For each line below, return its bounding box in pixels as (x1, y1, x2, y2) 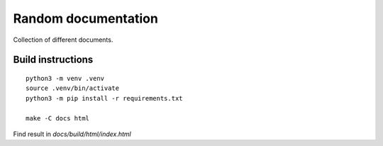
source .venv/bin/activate (26, 84, 120, 92)
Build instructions (13, 54, 94, 66)
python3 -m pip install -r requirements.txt (26, 94, 184, 102)
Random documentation (13, 11, 159, 26)
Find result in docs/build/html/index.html (13, 130, 131, 138)
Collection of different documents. (13, 35, 113, 44)
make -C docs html (26, 114, 90, 122)
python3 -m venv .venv (26, 74, 105, 82)
